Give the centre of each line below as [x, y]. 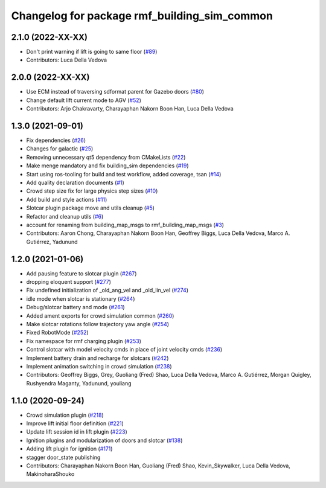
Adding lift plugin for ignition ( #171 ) [69, 449]
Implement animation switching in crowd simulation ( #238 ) [99, 366]
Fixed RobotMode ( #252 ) [57, 333]
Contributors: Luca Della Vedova [67, 60]
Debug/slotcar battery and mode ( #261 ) [75, 307]
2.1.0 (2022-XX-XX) [49, 37]
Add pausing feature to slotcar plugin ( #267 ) [81, 273]
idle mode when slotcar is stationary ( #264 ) [81, 298]
